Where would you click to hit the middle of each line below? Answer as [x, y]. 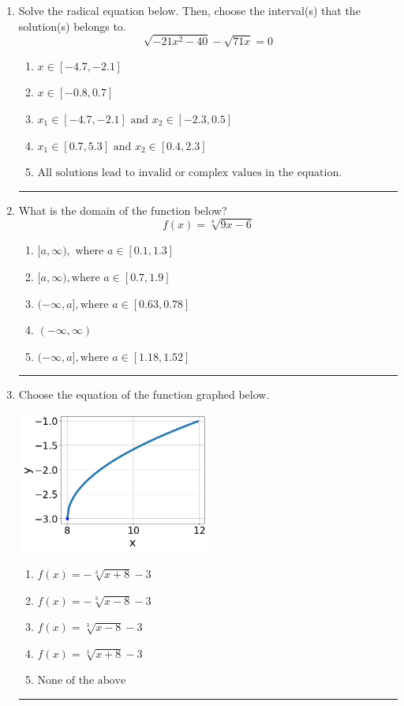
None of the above [82, 681]
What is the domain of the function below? [123, 210]
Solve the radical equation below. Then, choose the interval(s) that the [189, 10]
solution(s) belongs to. [72, 26]
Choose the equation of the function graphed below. [144, 394]
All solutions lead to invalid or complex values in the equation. [190, 173]
